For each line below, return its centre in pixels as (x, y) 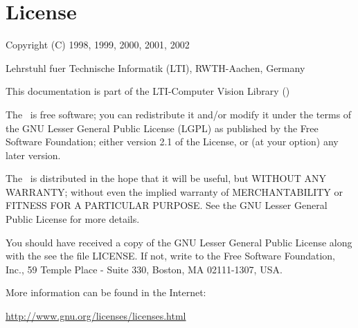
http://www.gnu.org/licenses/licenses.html (96, 316)
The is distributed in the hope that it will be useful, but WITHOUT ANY (166, 178)
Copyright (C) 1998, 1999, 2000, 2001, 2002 (98, 45)
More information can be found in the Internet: (106, 292)
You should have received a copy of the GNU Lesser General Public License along (179, 242)
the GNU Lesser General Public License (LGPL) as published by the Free (162, 128)
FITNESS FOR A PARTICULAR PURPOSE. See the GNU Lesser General (167, 205)
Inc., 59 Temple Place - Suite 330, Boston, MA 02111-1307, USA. (144, 269)
